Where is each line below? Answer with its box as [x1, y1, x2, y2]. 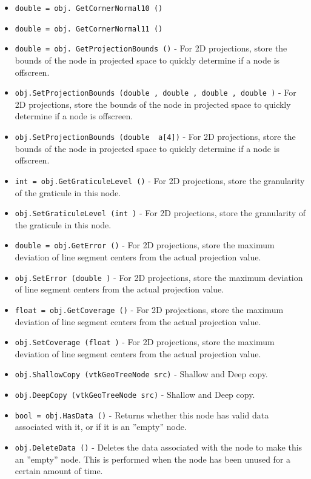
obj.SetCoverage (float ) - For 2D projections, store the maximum [15, 335, 275, 348]
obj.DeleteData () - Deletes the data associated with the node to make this [15, 440, 303, 453]
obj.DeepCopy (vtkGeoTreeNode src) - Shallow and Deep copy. [15, 388, 255, 400]
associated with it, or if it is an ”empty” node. [15, 420, 187, 433]
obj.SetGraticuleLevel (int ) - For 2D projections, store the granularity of [15, 206, 306, 219]
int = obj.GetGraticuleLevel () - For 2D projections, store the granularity [15, 174, 305, 187]
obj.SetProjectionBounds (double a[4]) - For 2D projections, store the [15, 130, 296, 142]
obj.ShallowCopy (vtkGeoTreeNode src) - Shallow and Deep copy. [15, 368, 268, 380]
